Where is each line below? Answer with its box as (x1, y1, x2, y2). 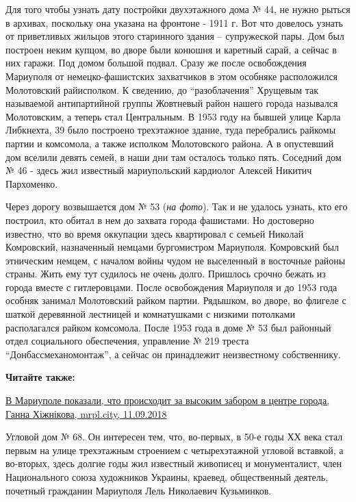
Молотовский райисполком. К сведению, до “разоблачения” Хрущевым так (5, 82, 319, 97)
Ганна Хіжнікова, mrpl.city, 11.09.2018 (5, 406, 167, 421)
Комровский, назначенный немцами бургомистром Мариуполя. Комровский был (5, 240, 339, 254)
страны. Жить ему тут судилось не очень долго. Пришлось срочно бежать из (5, 266, 326, 281)
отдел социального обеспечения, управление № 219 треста (5, 334, 249, 348)
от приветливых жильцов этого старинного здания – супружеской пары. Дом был (5, 29, 344, 43)
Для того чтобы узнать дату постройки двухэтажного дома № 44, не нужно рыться (5, 2, 351, 16)
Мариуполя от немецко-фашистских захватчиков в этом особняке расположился (5, 68, 338, 83)
